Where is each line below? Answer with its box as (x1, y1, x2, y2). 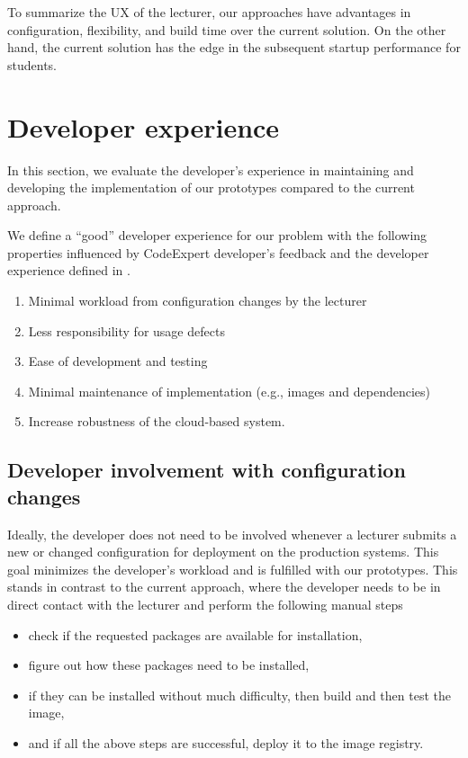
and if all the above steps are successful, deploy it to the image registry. (28, 733, 424, 752)
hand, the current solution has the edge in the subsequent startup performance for (7, 38, 461, 57)
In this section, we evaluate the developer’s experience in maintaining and (7, 160, 414, 179)
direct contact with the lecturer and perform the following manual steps (7, 595, 403, 613)
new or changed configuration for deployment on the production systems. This (7, 542, 439, 561)
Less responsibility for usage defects (28, 321, 225, 340)
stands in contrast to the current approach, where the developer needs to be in (7, 577, 441, 596)
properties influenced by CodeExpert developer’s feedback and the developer (7, 243, 429, 262)
